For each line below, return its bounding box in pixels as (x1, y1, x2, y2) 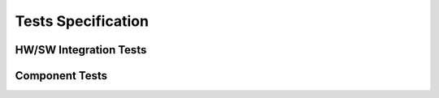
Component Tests (15, 69, 107, 83)
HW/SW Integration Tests (15, 43, 147, 57)
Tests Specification (15, 12, 150, 30)
